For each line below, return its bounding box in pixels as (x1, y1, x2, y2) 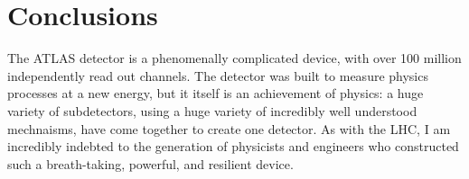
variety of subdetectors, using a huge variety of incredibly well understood (7, 101, 417, 120)
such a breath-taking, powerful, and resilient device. (7, 154, 294, 173)
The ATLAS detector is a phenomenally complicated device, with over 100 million (7, 49, 462, 67)
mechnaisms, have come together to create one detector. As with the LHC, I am (7, 119, 451, 138)
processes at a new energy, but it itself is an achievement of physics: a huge (7, 84, 424, 103)
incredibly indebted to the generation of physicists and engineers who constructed (7, 137, 459, 156)
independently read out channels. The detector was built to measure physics (7, 66, 428, 85)
